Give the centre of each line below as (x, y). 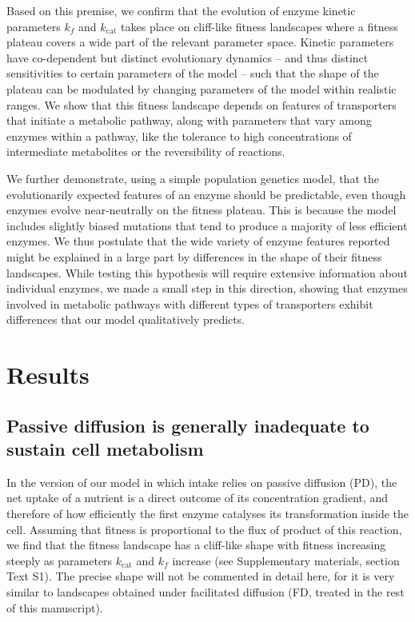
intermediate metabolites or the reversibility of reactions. (146, 152)
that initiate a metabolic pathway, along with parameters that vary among (189, 120)
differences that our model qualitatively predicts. (126, 319)
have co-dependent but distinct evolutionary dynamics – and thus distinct (188, 57)
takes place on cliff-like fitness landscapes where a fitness (259, 26)
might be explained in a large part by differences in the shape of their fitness (194, 256)
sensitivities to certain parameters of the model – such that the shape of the (193, 73)
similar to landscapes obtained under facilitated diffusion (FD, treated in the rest (206, 592)
